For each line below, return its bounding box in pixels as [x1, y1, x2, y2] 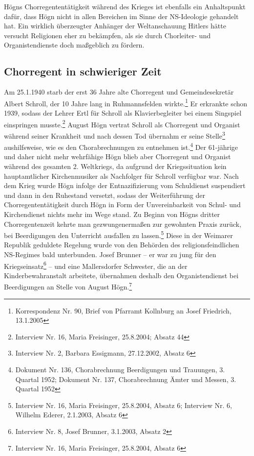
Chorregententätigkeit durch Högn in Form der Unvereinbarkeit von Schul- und [4, 199, 241, 210]
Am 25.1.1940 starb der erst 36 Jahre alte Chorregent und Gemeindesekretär [4, 87, 234, 97]
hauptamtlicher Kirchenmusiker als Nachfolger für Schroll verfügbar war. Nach [4, 170, 239, 181]
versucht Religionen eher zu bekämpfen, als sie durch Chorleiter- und [4, 30, 211, 40]
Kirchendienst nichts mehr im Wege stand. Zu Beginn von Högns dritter [4, 209, 220, 219]
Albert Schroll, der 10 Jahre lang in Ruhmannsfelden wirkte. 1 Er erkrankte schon [4, 96, 248, 108]
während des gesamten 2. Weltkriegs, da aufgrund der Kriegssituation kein [4, 161, 227, 171]
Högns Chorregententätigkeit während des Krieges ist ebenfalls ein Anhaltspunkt [4, 1, 246, 11]
